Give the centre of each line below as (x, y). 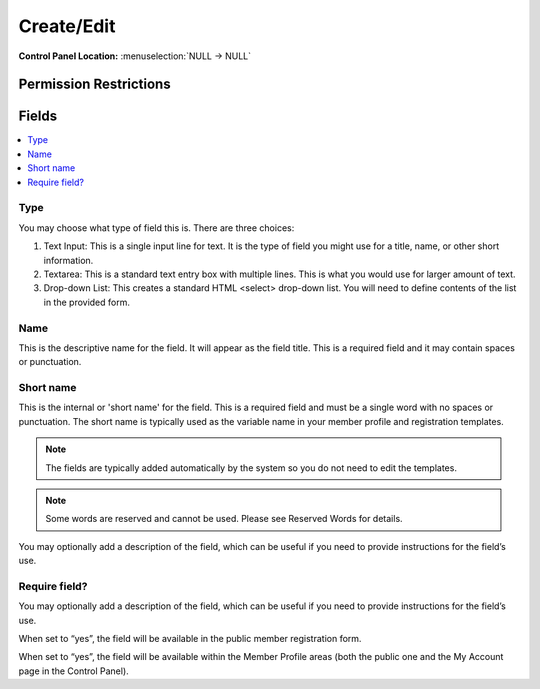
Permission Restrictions (94, 84)
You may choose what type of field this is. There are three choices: (156, 227)
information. (68, 260)
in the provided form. (86, 302)
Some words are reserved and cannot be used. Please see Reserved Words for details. (224, 519)
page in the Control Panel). (73, 671)
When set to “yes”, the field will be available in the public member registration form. (190, 639)
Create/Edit (67, 26)
